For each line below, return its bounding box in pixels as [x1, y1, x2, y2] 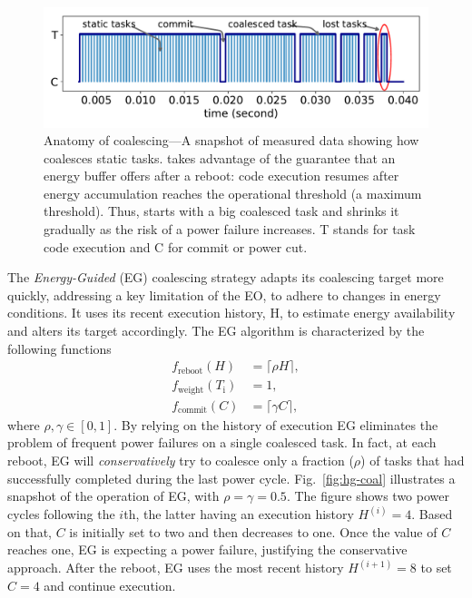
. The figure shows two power [286, 486, 449, 505]
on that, [7, 522, 53, 541]
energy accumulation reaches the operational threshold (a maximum [44, 183, 422, 202]
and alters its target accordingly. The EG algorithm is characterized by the [7, 321, 425, 340]
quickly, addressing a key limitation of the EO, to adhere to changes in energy [7, 285, 441, 304]
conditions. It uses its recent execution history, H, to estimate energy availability [7, 303, 456, 322]
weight [178, 385, 204, 395]
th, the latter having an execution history [123, 505, 354, 524]
